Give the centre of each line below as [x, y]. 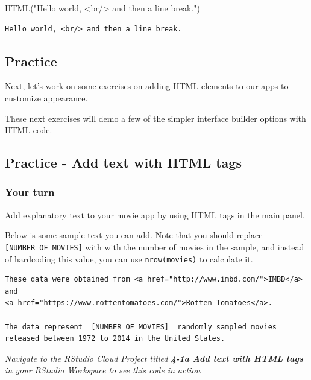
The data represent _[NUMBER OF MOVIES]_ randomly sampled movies [141, 327]
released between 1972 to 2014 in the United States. [115, 339]
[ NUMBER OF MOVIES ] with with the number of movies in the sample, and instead [155, 246]
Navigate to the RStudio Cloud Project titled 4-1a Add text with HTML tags [154, 358]
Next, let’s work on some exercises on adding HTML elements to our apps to [147, 86]
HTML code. [29, 130]
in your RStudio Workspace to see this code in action [103, 370]
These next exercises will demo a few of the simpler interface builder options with [155, 118]
